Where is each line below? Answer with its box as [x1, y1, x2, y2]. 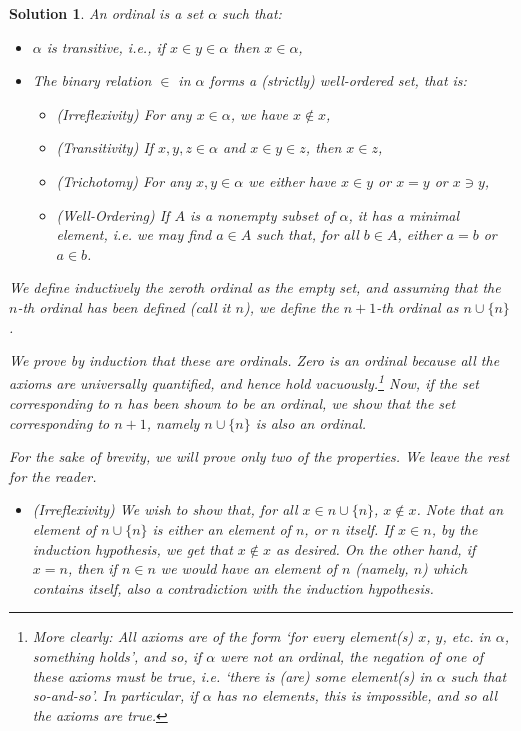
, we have [230, 103, 288, 124]
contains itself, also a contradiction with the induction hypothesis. [32, 577, 434, 598]
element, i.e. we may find [56, 224, 212, 245]
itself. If [345, 518, 394, 539]
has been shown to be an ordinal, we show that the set [127, 392, 456, 413]
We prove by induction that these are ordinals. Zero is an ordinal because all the [9, 350, 500, 371]
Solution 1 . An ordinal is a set [9, 3, 204, 23]
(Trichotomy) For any [56, 170, 191, 191]
